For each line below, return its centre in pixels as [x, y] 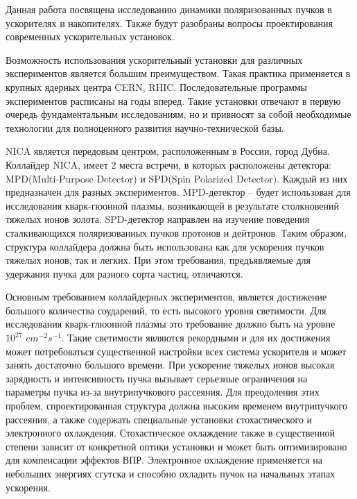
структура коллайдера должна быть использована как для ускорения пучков [165, 246]
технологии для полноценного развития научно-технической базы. [145, 127]
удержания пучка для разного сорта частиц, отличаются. [124, 273]
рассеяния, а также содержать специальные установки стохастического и [159, 419]
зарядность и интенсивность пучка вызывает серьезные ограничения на [157, 378]
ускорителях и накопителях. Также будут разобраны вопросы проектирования [169, 23]
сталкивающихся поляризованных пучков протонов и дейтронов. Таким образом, [176, 232]
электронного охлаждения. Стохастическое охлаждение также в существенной [170, 433]
